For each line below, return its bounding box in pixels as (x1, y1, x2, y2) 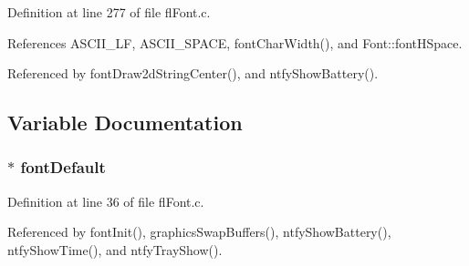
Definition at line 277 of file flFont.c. (7, 3, 211, 21)
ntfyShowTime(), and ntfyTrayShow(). (7, 240, 223, 259)
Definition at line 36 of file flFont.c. (7, 191, 204, 210)
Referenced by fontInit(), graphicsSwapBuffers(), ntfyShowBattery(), (7, 222, 391, 241)
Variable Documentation (7, 108, 243, 137)
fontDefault (20, 156, 106, 179)
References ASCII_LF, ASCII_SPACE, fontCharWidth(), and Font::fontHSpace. (7, 33, 463, 52)
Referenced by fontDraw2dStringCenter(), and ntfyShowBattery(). (7, 64, 379, 83)
